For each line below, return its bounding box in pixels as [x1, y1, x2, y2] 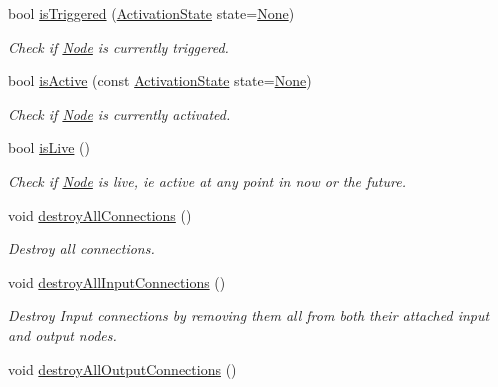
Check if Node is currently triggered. [8, 36, 229, 57]
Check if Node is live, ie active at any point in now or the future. [8, 170, 406, 191]
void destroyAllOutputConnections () [8, 358, 237, 379]
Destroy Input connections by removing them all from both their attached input [8, 305, 490, 326]
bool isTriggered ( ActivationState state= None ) [8, 3, 295, 23]
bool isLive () [8, 137, 90, 158]
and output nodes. [8, 324, 117, 345]
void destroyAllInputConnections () [8, 271, 226, 292]
